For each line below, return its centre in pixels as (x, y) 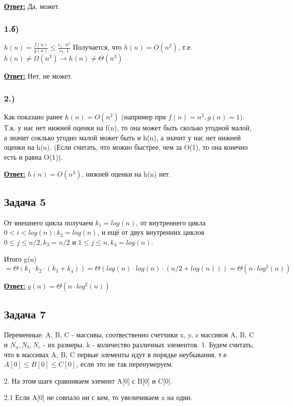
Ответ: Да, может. (32, 6)
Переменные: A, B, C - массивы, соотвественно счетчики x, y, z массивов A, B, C (129, 335)
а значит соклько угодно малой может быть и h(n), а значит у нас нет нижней (122, 137)
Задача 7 (25, 314)
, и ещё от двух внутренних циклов (151, 232)
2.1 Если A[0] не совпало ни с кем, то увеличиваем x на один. (98, 397)
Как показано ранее (34, 117)
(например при (144, 117)
